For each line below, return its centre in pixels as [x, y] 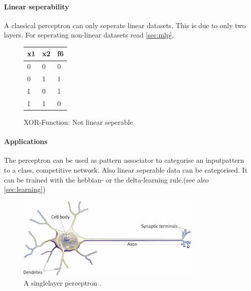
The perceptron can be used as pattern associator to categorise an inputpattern [124, 160]
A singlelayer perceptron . [63, 282]
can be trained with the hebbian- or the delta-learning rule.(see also [107, 179]
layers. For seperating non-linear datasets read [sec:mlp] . [89, 35]
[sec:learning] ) [25, 189]
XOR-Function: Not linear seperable [78, 122]
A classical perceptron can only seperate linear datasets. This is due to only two [125, 25]
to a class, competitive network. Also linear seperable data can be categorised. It [126, 169]
